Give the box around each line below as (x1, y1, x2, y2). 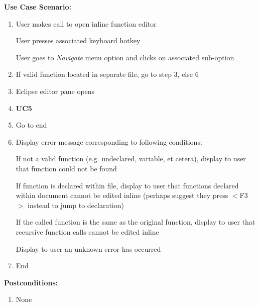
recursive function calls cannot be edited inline (16, 226, 159, 237)
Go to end (16, 120, 47, 130)
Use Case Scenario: (4, 2, 71, 12)
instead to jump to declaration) (28, 199, 124, 210)
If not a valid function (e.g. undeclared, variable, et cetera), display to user (16, 153, 246, 164)
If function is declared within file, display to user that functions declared (16, 180, 239, 190)
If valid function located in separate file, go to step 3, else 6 (16, 69, 199, 79)
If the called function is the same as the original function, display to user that (16, 217, 255, 227)
